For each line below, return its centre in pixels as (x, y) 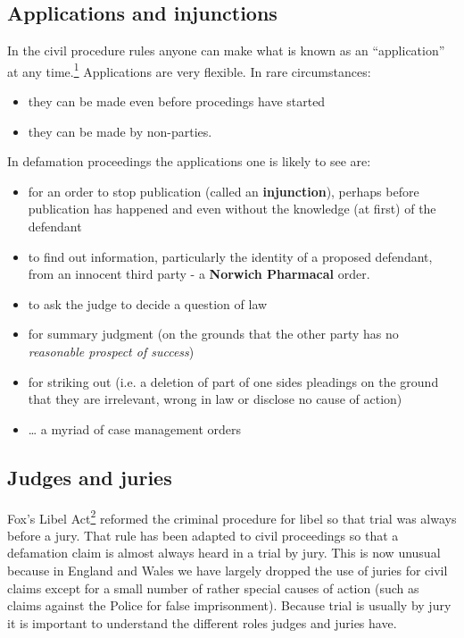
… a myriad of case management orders (135, 428)
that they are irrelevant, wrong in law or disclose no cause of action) (215, 399)
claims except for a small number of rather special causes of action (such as (213, 588)
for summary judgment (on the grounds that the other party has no (213, 334)
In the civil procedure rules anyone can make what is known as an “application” (226, 50)
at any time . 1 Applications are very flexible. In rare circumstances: (189, 70)
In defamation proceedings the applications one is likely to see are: (189, 161)
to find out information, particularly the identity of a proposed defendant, (230, 256)
